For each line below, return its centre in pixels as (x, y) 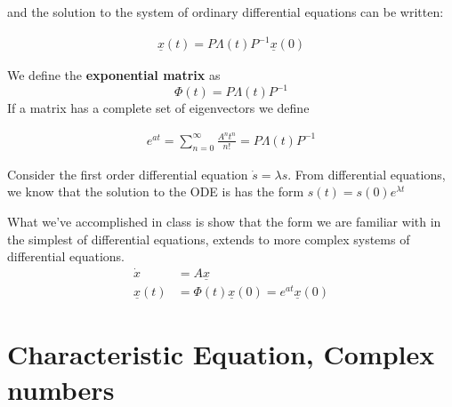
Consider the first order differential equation (128, 174)
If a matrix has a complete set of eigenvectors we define (158, 108)
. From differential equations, (367, 174)
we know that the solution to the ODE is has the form (156, 192)
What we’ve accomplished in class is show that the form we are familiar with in (224, 221)
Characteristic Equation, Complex (221, 354)
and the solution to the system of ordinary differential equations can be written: (226, 12)
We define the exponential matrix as (114, 75)
